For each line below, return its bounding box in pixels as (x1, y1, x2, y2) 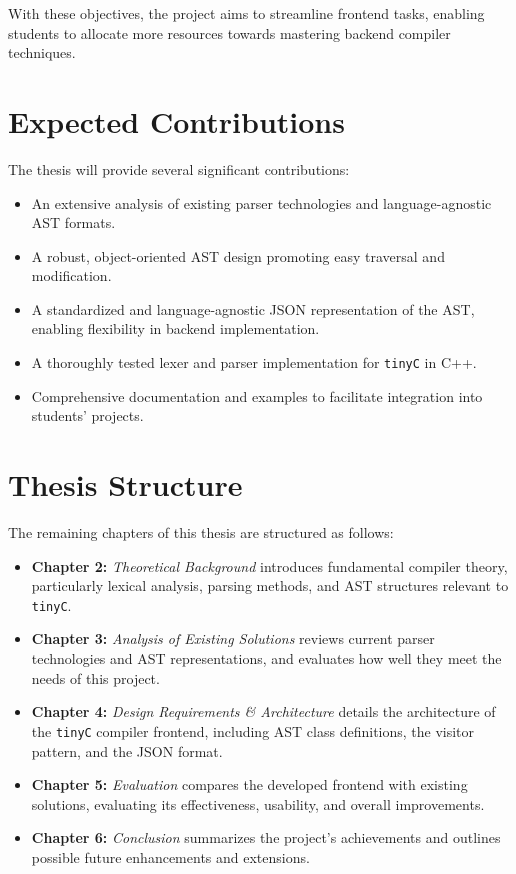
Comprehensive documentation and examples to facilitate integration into (31, 385, 483, 406)
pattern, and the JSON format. (31, 740, 223, 761)
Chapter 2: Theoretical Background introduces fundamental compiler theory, (31, 555, 508, 576)
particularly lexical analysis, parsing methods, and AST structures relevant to (31, 575, 509, 596)
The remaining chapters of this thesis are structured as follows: (8, 522, 394, 543)
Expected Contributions (8, 100, 345, 141)
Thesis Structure (8, 464, 243, 505)
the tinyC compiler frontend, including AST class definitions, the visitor (31, 720, 475, 741)
